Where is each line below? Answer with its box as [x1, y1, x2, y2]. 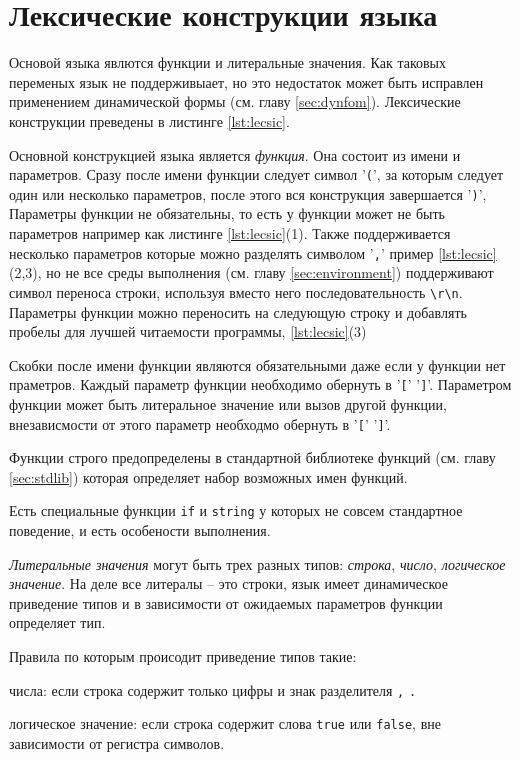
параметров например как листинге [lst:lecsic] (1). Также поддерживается [9, 223, 451, 243]
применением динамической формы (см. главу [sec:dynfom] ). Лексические [9, 91, 461, 112]
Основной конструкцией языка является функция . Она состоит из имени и [9, 144, 461, 165]
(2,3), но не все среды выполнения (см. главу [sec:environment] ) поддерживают [9, 262, 494, 283]
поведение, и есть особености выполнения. [9, 520, 271, 541]
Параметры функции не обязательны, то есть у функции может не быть [9, 203, 445, 224]
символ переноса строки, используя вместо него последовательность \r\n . [9, 281, 463, 302]
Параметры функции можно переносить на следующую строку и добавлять [9, 301, 467, 322]
